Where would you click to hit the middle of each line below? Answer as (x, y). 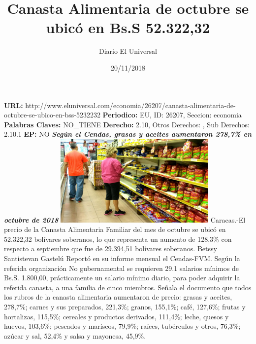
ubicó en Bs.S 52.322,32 (128, 27)
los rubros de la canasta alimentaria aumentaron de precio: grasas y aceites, (118, 297)
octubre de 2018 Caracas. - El (125, 219)
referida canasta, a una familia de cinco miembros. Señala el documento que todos (128, 287)
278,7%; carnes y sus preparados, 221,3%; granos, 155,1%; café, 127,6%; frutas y (125, 306)
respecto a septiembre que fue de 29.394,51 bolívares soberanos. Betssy (111, 248)
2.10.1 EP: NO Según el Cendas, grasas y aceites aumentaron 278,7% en (128, 134)
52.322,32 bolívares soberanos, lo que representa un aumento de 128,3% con (118, 239)
